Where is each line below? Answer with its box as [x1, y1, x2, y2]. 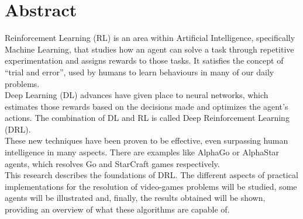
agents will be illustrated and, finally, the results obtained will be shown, [5, 192, 266, 204]
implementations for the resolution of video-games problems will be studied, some [5, 180, 297, 192]
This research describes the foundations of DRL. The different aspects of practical [5, 169, 298, 181]
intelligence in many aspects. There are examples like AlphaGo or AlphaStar [5, 146, 280, 158]
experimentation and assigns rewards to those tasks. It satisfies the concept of [5, 54, 284, 67]
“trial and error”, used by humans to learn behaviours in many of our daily [5, 65, 274, 78]
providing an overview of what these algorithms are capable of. [5, 203, 230, 215]
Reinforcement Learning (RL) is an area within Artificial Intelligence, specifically [5, 32, 295, 44]
